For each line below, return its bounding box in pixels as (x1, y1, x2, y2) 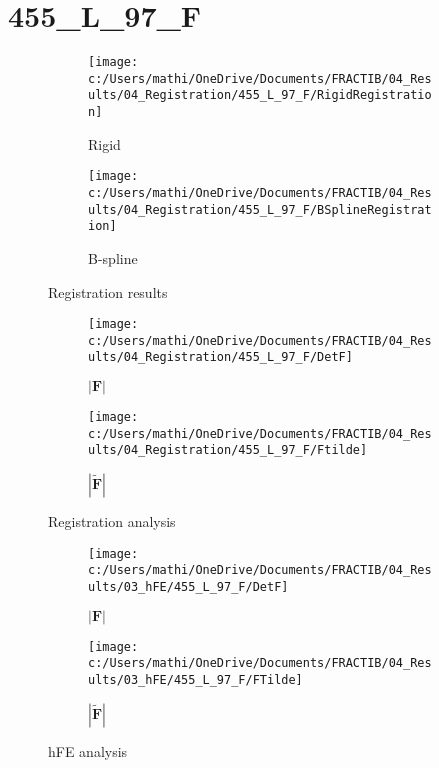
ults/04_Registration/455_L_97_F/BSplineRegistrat (88, 202, 432, 217)
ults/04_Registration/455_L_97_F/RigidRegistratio (88, 88, 432, 103)
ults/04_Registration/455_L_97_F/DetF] (88, 350, 353, 365)
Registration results (48, 281, 168, 302)
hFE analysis (48, 740, 128, 761)
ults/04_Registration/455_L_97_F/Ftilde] (88, 443, 368, 458)
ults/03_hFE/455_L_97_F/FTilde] (88, 672, 303, 687)
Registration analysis (48, 511, 176, 532)
